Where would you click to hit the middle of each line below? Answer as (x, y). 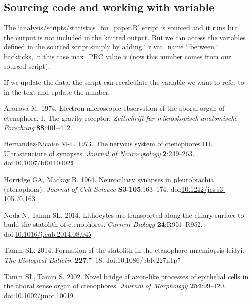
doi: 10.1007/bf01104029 (39, 163)
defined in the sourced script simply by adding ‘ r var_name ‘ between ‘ (111, 47)
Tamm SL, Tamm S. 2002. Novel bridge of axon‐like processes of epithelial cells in (126, 276)
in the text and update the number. (57, 91)
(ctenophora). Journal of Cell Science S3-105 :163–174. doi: (93, 189)
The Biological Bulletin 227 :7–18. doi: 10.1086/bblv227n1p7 (92, 260)
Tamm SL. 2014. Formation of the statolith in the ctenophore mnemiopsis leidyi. (124, 250)
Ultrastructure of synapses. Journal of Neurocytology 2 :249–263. (99, 153)
